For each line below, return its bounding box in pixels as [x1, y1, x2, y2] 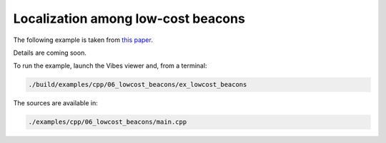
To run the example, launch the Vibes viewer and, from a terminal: [13, 61, 207, 70]
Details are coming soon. [13, 48, 87, 57]
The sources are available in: [13, 99, 98, 107]
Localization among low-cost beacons [13, 11, 246, 26]
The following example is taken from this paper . [13, 36, 153, 44]
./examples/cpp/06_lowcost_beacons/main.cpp [28, 118, 187, 126]
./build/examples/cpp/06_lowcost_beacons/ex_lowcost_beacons [28, 80, 247, 89]
